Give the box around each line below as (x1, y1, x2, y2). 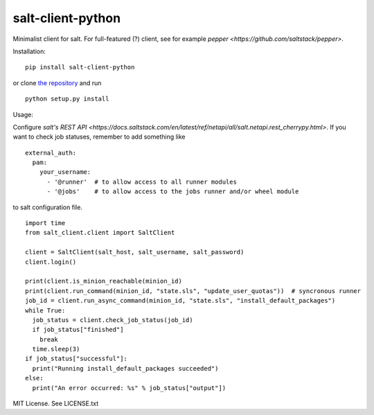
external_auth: (25, 149, 77, 157)
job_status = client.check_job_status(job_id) (32, 316, 193, 324)
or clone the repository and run (12, 78, 102, 87)
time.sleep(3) (32, 345, 80, 353)
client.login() (25, 258, 77, 266)
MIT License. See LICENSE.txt (12, 399, 99, 408)
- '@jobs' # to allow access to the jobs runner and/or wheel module (46, 188, 299, 195)
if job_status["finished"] (32, 326, 124, 334)
